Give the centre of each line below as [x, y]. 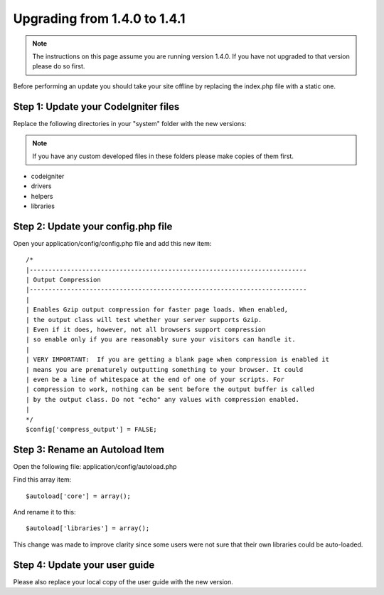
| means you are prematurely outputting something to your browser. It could [165, 369]
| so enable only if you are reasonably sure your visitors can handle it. [161, 340]
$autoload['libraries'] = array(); [88, 528]
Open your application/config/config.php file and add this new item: [112, 243]
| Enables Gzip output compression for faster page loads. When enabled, [157, 310]
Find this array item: [42, 480]
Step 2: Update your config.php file [93, 226]
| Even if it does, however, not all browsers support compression [146, 330]
